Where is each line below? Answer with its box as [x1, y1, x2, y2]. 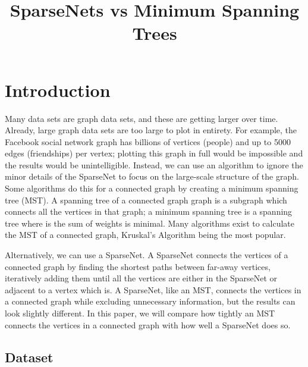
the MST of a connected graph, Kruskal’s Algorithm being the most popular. [5, 228, 286, 241]
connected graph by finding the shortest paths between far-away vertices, [5, 260, 271, 272]
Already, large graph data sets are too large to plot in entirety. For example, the [5, 124, 297, 136]
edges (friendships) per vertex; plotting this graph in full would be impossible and [5, 147, 303, 159]
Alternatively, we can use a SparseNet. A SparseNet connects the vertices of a [5, 249, 288, 261]
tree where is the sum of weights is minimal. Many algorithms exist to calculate [5, 217, 295, 229]
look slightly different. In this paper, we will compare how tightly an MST [5, 307, 275, 319]
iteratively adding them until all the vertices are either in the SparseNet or [5, 272, 278, 284]
